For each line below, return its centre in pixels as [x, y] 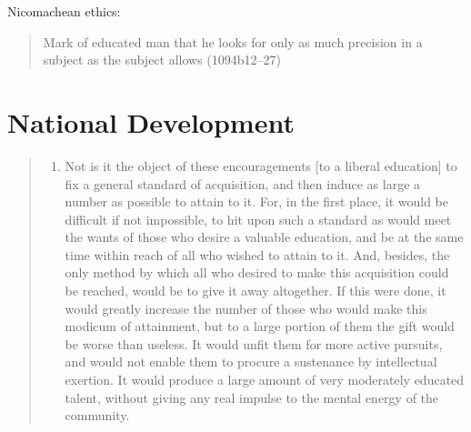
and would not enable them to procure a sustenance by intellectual [251, 362]
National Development [151, 121]
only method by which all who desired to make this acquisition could [257, 272]
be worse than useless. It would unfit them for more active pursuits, [254, 343]
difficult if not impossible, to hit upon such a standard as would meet [258, 219]
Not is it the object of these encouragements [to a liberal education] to [261, 165]
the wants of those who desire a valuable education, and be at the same [264, 237]
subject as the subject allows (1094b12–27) [162, 60]
